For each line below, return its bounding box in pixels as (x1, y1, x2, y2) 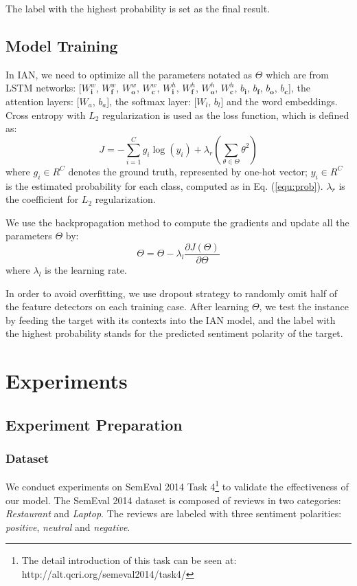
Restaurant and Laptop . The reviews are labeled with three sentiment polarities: (5, 506, 342, 521)
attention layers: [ (5, 94, 80, 108)
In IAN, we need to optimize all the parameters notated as (5, 67, 253, 81)
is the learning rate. (45, 263, 127, 276)
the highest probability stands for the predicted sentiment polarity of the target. (5, 326, 343, 340)
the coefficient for (5, 192, 79, 206)
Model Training (5, 34, 118, 56)
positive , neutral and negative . (5, 519, 130, 534)
